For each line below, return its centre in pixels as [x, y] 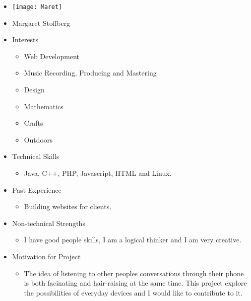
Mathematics [44, 106]
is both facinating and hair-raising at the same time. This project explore [135, 283]
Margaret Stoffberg [41, 23]
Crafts [33, 123]
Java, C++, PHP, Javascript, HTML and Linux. [98, 173]
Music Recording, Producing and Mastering [90, 73]
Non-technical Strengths [49, 223]
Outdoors [38, 139]
